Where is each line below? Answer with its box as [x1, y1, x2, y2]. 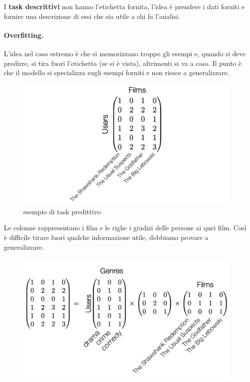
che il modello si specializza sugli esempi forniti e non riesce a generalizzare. [4, 67, 230, 78]
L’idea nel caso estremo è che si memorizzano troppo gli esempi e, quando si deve [4, 48, 246, 58]
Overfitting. [4, 30, 44, 40]
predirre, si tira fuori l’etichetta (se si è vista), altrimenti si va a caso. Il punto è [4, 58, 242, 68]
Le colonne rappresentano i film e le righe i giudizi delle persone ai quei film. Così [4, 223, 247, 233]
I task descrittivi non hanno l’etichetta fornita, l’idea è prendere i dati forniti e [4, 1, 245, 11]
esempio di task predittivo [23, 206, 101, 216]
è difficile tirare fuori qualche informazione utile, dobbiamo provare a [4, 232, 209, 242]
